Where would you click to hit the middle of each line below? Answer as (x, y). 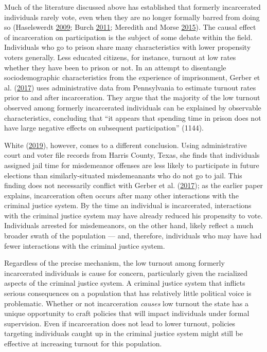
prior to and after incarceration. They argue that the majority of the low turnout (132, 97)
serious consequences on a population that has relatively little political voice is (128, 293)
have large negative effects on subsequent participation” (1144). (104, 128)
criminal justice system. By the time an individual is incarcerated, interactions (128, 205)
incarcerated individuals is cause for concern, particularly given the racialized (126, 273)
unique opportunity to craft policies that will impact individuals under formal (127, 313)
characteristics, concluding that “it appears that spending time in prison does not (133, 117)
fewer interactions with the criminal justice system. (85, 245)
